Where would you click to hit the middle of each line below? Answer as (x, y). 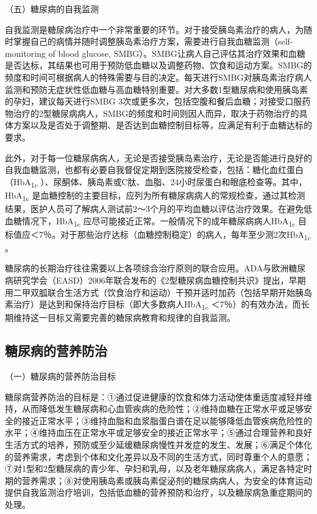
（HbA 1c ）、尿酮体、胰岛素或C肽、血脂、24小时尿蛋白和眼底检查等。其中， (156, 182)
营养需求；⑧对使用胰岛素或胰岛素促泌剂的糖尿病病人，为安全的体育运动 (167, 480)
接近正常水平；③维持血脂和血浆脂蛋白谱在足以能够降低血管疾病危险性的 (167, 420)
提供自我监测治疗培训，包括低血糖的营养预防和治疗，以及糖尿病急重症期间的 (158, 492)
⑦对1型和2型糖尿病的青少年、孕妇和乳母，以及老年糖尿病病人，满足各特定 (154, 468)
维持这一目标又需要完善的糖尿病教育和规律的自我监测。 (124, 318)
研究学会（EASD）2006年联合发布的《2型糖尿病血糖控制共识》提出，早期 (159, 280)
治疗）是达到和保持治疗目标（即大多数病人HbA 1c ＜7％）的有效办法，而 (157, 305)
